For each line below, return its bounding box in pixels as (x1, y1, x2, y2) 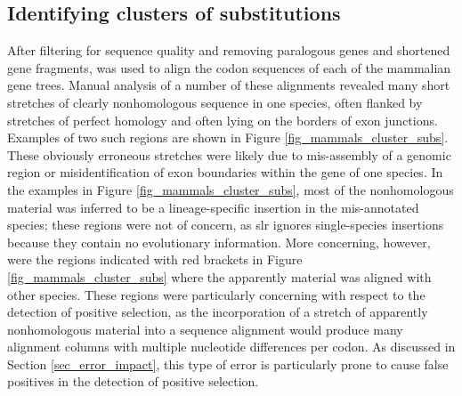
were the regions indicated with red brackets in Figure (7, 250, 303, 269)
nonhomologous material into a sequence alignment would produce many (7, 319, 403, 338)
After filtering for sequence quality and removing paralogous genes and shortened (7, 41, 450, 60)
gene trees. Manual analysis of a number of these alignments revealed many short (7, 76, 450, 94)
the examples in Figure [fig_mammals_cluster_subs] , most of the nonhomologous (7, 180, 454, 198)
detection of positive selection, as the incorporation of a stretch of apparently (7, 303, 428, 321)
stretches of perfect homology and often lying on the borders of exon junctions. (7, 110, 438, 129)
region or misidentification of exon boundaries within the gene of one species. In (7, 163, 443, 182)
